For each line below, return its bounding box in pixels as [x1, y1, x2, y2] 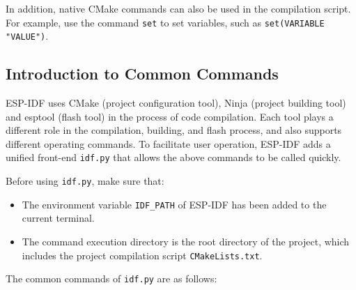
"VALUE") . [6, 29, 49, 43]
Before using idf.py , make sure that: [6, 174, 164, 188]
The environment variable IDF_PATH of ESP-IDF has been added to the [22, 197, 327, 211]
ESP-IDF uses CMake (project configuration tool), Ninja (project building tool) [6, 96, 346, 110]
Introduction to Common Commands [6, 63, 279, 84]
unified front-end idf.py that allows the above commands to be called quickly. [6, 150, 341, 165]
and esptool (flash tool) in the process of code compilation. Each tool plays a [6, 109, 334, 123]
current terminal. [22, 211, 95, 225]
